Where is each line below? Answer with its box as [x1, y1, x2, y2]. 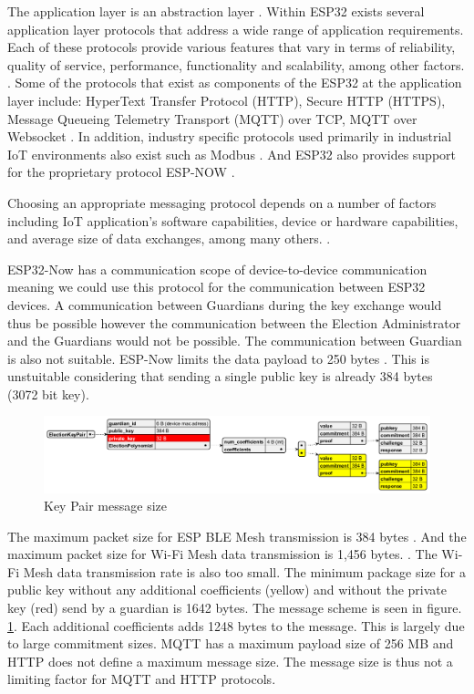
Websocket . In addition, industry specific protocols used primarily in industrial [7, 127, 452, 146]
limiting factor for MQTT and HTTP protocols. [7, 669, 276, 689]
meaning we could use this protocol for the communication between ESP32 [7, 277, 426, 296]
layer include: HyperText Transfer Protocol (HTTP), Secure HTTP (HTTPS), [7, 90, 446, 109]
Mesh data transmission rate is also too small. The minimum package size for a [23, 562, 466, 581]
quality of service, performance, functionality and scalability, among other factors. [7, 55, 465, 74]
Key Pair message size [44, 496, 167, 515]
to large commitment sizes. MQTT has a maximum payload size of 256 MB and [7, 634, 454, 653]
